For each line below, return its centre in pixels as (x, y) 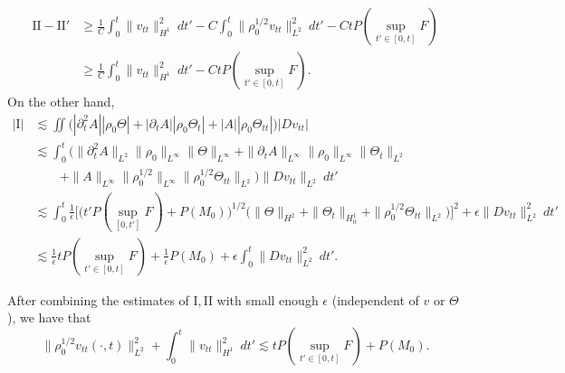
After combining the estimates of (98, 299)
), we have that (49, 317)
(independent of (375, 299)
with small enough (268, 299)
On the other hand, (61, 102)
